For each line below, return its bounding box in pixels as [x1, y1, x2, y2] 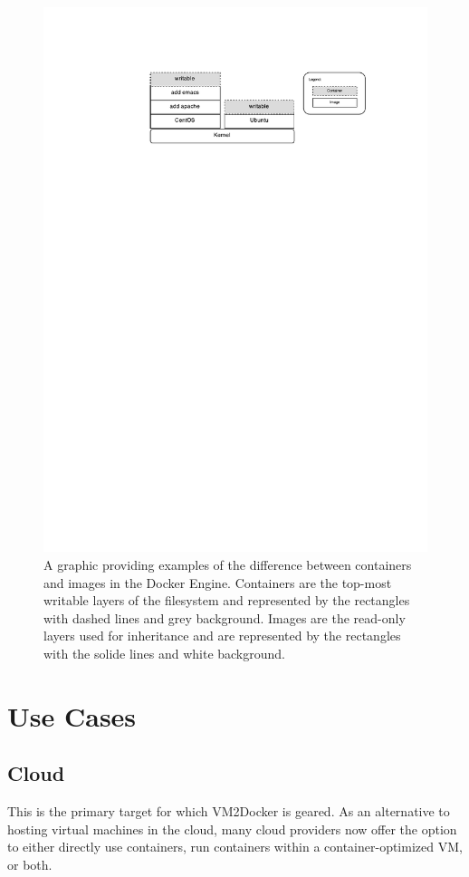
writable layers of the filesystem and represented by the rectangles [43, 591, 410, 610]
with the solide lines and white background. [43, 643, 285, 662]
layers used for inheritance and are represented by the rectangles [43, 626, 401, 645]
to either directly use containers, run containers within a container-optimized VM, [7, 837, 463, 856]
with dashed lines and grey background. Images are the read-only [43, 608, 406, 627]
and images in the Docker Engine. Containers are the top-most [43, 573, 392, 592]
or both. [7, 854, 53, 873]
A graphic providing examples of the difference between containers [43, 554, 412, 573]
